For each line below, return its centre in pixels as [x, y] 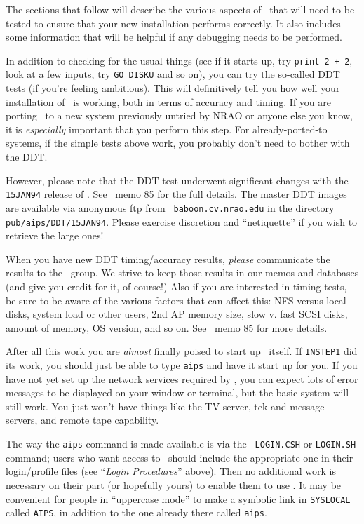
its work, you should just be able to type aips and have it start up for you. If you [182, 365]
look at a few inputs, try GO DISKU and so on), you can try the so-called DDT [173, 74]
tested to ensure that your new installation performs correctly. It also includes [173, 23]
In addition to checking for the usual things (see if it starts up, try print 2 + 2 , [179, 60]
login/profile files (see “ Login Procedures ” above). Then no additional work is [171, 471]
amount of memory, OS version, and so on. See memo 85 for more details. [167, 327]
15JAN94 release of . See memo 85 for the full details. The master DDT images [176, 194]
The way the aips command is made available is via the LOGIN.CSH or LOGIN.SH [181, 444]
